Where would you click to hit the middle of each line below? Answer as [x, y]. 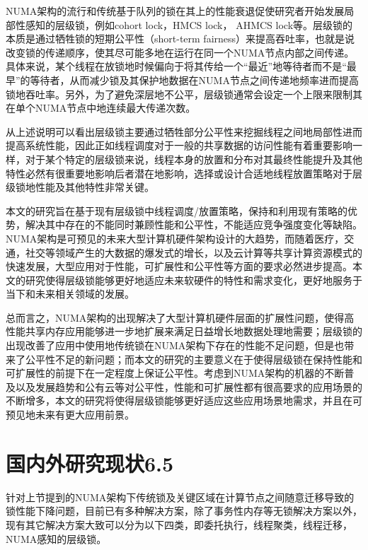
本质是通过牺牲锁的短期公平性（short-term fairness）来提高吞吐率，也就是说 [180, 39]
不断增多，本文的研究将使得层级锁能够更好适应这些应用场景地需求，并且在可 [184, 400]
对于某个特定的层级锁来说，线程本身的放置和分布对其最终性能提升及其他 [194, 159]
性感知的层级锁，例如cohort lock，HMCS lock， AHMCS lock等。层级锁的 [184, 24]
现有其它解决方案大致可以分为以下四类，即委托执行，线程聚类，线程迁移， [179, 524]
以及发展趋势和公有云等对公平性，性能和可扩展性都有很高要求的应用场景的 [189, 386]
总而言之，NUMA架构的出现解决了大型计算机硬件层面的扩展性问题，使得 [175, 317]
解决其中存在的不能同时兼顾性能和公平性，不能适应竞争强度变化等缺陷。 [194, 224]
